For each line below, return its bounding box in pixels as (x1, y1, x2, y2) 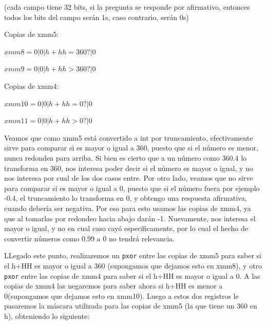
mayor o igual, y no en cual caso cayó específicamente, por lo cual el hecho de (4, 223, 248, 234)
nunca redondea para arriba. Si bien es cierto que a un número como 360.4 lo (4, 152, 247, 163)
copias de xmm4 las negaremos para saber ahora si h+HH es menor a (4, 280, 223, 291)
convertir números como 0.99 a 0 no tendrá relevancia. (4, 233, 175, 243)
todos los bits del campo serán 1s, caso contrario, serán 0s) (4, 11, 189, 22)
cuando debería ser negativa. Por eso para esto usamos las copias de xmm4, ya (4, 202, 251, 213)
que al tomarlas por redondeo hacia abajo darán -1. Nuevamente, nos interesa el (4, 213, 256, 223)
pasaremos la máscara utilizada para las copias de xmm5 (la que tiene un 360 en (4, 300, 257, 311)
